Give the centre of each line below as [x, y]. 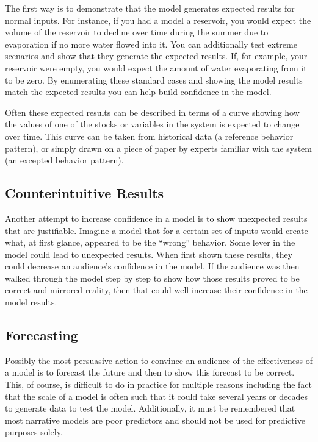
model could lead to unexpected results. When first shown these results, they [149, 254]
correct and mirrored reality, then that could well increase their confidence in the [156, 290]
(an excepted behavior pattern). [64, 160]
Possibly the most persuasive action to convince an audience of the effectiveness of [159, 360]
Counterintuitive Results [85, 193]
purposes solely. [34, 432]
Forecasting [42, 335]
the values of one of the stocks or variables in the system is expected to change [152, 124]
